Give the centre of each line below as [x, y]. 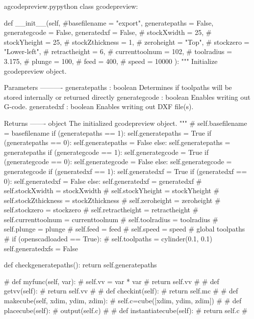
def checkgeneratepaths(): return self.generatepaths [80, 265]
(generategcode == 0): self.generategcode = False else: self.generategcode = [118, 161]
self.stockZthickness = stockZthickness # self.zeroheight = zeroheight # [112, 200]
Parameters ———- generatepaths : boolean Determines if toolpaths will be [118, 87]
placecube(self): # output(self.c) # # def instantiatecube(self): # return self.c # [126, 310]
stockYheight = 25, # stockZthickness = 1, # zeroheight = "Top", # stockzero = [127, 42]
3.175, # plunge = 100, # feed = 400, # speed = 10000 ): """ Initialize [111, 61]
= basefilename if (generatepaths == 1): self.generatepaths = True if [108, 132]
